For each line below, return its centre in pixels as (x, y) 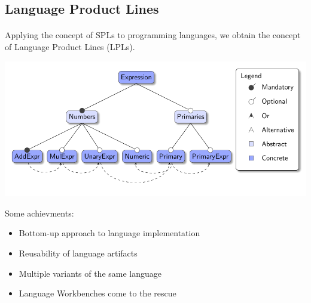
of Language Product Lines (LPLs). (70, 46)
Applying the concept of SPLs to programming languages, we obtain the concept (153, 35)
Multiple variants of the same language (90, 273)
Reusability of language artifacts (78, 253)
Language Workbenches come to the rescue (97, 293)
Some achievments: (39, 213)
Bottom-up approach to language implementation (109, 233)
